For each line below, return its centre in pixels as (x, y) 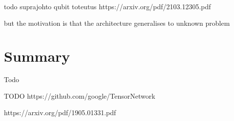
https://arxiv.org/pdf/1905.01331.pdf (60, 112)
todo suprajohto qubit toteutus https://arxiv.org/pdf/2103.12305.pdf (107, 6)
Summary (37, 56)
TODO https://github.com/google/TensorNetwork (80, 95)
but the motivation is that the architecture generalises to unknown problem (117, 23)
